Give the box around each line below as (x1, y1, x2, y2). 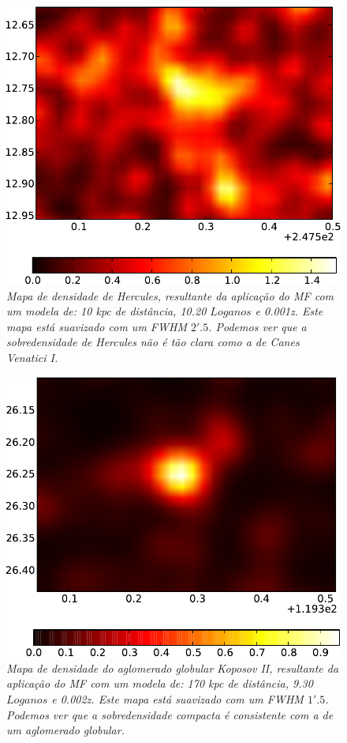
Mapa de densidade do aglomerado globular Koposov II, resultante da (6, 659, 339, 676)
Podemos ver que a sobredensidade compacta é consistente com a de (6, 706, 334, 722)
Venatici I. (6, 349, 58, 365)
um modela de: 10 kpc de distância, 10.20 (6, 303, 207, 319)
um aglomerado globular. (6, 722, 125, 738)
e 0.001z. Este (255, 303, 323, 319)
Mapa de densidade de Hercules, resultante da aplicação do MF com (6, 287, 334, 304)
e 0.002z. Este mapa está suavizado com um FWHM (51, 691, 304, 707)
